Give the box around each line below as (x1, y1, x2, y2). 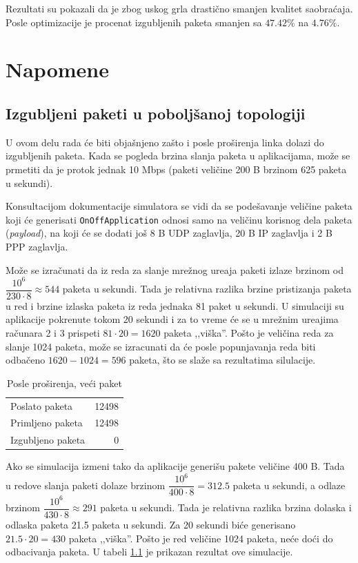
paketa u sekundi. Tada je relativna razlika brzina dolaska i (100, 500, 352, 515)
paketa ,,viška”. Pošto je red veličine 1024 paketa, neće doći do (68, 531, 333, 545)
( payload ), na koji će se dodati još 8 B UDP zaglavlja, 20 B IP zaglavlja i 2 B (6, 226, 332, 240)
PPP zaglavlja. (6, 239, 68, 253)
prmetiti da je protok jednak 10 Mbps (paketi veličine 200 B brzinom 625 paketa (6, 161, 347, 176)
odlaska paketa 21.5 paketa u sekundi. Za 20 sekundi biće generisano (6, 517, 296, 532)
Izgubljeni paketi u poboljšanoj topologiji (6, 102, 306, 124)
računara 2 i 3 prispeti (6, 325, 100, 339)
